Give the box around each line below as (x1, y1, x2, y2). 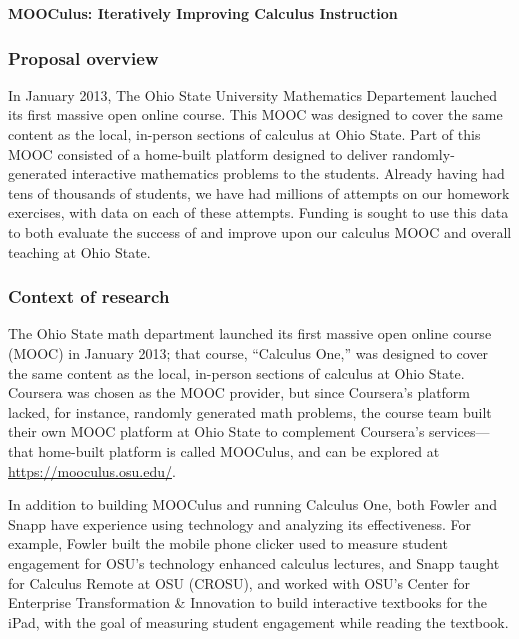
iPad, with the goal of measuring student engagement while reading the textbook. (8, 611, 509, 632)
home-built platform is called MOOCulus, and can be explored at (38, 440, 440, 461)
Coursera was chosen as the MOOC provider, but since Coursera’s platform (8, 382, 471, 403)
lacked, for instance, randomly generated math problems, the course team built (8, 401, 492, 422)
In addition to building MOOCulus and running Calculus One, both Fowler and (8, 494, 497, 515)
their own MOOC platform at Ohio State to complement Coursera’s (8, 421, 425, 442)
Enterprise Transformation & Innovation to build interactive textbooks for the (8, 592, 488, 613)
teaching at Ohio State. (8, 241, 151, 262)
